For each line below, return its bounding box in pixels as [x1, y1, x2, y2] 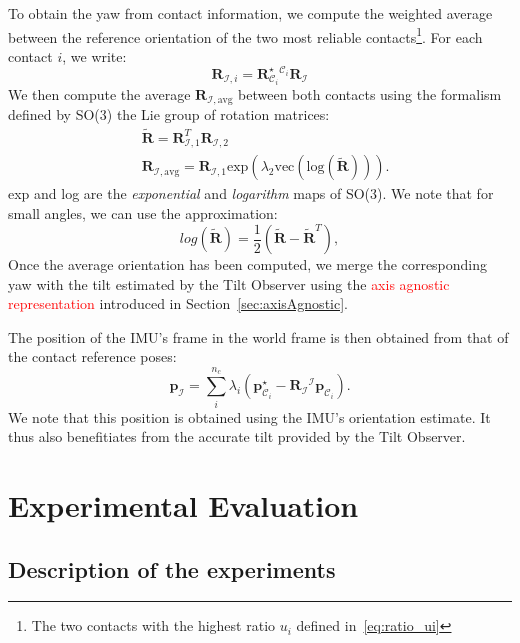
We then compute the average [8, 83, 191, 104]
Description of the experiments [8, 553, 336, 584]
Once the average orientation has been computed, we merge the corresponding [8, 254, 488, 275]
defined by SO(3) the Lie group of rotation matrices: [8, 104, 330, 125]
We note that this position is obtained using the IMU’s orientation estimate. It [8, 406, 491, 427]
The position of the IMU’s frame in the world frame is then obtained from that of [8, 326, 509, 347]
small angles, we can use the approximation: [8, 202, 278, 223]
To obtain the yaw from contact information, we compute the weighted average [8, 3, 493, 23]
